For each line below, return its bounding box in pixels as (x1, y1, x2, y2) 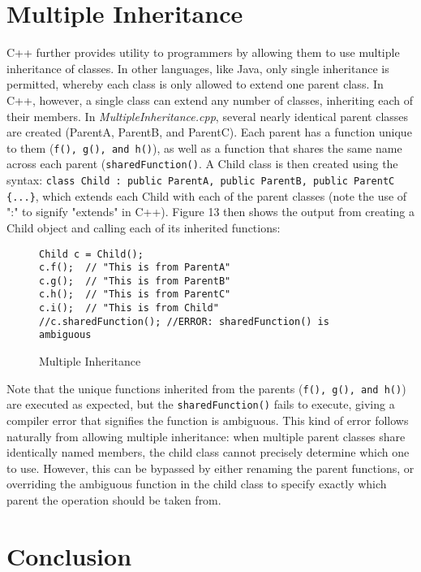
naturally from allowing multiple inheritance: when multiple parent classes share (6, 427, 406, 444)
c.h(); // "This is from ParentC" (39, 288, 231, 301)
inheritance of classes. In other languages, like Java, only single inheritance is (6, 59, 389, 76)
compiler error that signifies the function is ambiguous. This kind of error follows (6, 412, 409, 428)
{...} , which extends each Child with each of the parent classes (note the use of (6, 187, 407, 204)
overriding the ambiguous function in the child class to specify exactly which (6, 475, 387, 492)
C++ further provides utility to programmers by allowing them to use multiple (6, 44, 400, 61)
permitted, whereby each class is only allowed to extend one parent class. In (6, 76, 384, 93)
